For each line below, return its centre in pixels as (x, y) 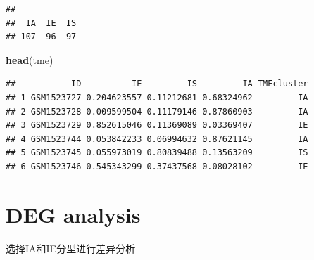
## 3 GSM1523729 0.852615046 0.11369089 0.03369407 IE (157, 125)
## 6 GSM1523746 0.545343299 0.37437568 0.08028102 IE (157, 166)
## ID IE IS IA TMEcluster (157, 84)
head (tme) (30, 59)
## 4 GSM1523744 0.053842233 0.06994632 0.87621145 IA (157, 139)
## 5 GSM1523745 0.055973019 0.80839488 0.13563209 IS (157, 153)
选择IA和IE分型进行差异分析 (71, 248)
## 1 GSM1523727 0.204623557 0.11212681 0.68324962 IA (157, 97)
